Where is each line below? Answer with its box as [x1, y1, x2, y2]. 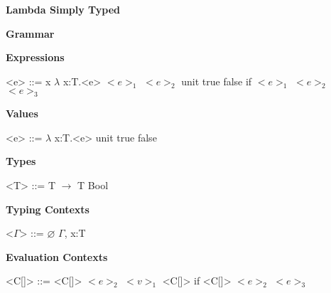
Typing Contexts [6, 201, 89, 216]
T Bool [77, 177, 109, 192]
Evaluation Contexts [6, 249, 108, 264]
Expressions [6, 50, 65, 65]
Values [6, 106, 38, 121]
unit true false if [181, 73, 252, 88]
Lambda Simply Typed [6, 2, 121, 16]
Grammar [6, 26, 55, 41]
